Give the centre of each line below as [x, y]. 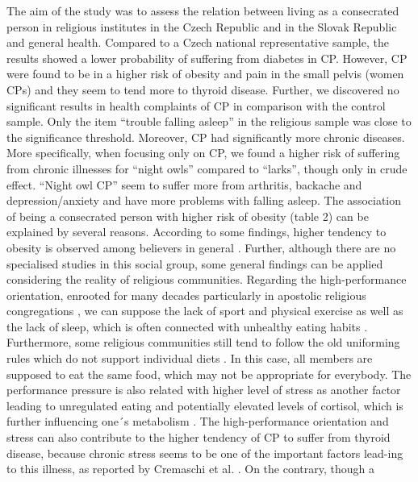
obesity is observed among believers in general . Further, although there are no [201, 247]
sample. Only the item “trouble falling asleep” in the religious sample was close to [209, 121]
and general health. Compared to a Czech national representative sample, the [198, 42]
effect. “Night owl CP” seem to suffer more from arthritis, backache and [184, 184]
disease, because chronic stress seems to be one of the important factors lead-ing [205, 453]
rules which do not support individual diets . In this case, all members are [190, 358]
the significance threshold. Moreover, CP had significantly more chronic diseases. [206, 137]
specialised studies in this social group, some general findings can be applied [195, 263]
